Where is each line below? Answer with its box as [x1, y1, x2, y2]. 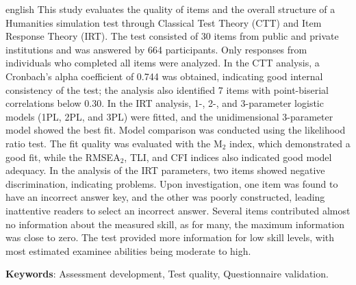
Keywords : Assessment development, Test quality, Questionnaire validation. [5, 267, 329, 281]
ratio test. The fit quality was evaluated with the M [5, 136, 222, 150]
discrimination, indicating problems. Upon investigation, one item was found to [5, 176, 338, 190]
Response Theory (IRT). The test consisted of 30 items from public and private [5, 29, 339, 43]
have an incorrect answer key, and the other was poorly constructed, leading [5, 190, 325, 204]
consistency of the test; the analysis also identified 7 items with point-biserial [5, 82, 329, 97]
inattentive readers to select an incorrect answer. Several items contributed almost [5, 203, 351, 217]
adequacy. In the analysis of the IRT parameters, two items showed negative [5, 163, 325, 177]
